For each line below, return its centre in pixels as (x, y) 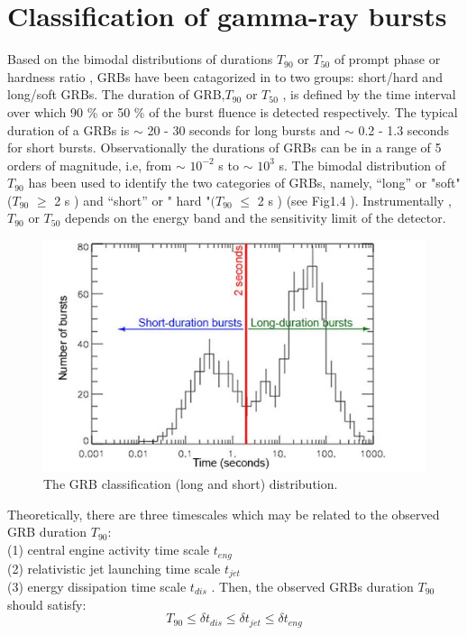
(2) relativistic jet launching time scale (114, 568)
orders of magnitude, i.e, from (90, 165)
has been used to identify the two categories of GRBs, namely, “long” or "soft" (244, 183)
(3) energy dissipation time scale (97, 586)
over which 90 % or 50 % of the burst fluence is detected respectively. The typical (233, 111)
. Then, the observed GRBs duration (312, 586)
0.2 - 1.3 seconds (403, 129)
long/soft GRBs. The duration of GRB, (116, 94)
